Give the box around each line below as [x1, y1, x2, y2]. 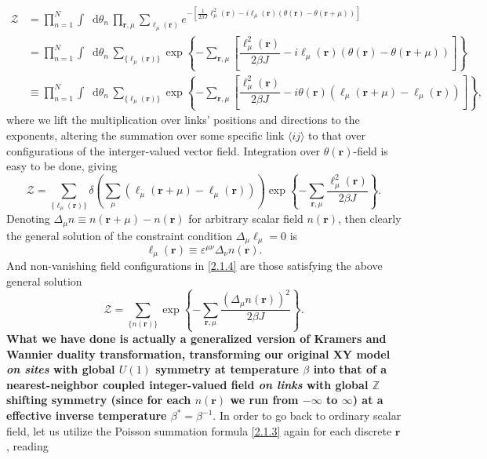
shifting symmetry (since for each [6, 392, 191, 408]
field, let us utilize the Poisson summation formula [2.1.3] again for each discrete [6, 422, 392, 439]
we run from [230, 392, 299, 408]
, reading [6, 438, 49, 454]
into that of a [313, 361, 387, 377]
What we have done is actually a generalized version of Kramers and [6, 330, 387, 347]
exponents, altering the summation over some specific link [6, 126, 285, 143]
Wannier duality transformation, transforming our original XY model [6, 345, 391, 362]
